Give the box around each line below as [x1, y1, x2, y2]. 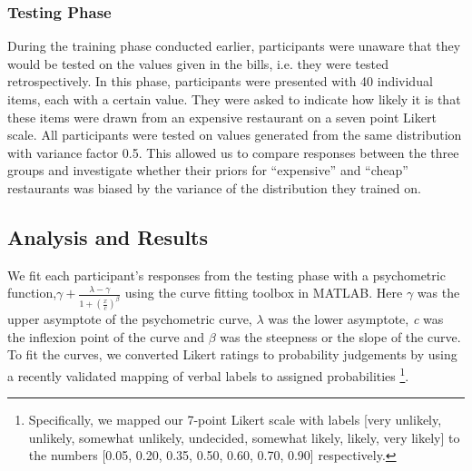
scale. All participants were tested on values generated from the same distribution [7, 125, 462, 144]
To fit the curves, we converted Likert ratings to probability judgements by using [7, 345, 457, 364]
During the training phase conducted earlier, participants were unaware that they [7, 36, 461, 55]
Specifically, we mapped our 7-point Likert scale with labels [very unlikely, [28, 410, 442, 429]
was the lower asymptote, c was [268, 309, 444, 329]
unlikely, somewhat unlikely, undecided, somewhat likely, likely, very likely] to [28, 427, 460, 446]
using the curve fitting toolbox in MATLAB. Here [124, 283, 403, 302]
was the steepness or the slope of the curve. [220, 327, 461, 346]
